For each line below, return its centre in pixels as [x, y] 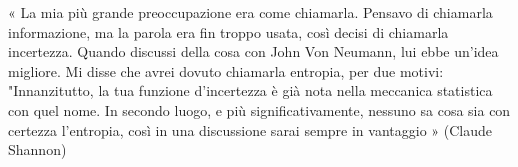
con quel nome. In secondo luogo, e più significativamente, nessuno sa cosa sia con [259, 109]
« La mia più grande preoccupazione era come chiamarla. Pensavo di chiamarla [250, 12]
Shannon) [37, 149]
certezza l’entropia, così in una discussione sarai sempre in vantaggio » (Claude [250, 129]
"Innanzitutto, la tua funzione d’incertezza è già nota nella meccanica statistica [250, 90]
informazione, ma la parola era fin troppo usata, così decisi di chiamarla [228, 31]
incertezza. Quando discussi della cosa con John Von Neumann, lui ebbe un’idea [253, 51]
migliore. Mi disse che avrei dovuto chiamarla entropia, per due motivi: [226, 70]
